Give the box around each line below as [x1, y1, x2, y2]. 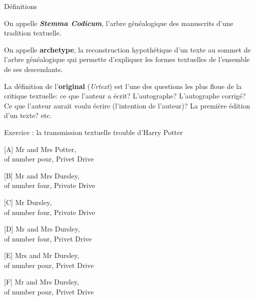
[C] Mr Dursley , [4, 196, 52, 207]
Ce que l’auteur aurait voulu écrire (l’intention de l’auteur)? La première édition [4, 100, 250, 110]
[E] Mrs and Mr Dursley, [4, 250, 79, 260]
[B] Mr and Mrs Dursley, [4, 170, 79, 180]
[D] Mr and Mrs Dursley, [4, 223, 80, 234]
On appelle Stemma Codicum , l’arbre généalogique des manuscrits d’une [4, 17, 233, 28]
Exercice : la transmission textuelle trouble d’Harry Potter [4, 126, 183, 137]
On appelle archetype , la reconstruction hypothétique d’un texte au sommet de [4, 44, 251, 54]
